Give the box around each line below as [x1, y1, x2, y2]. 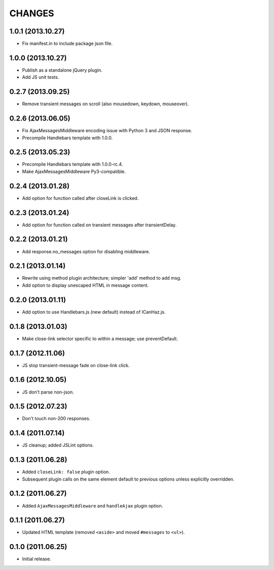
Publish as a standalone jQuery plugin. [22, 67, 102, 73]
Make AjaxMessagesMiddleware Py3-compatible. [22, 168, 126, 174]
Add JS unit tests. [22, 74, 59, 80]
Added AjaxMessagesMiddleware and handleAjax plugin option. [22, 502, 163, 508]
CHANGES [9, 8, 54, 19]
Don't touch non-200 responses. [22, 415, 91, 422]
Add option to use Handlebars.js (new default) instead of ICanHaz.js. [22, 309, 166, 315]
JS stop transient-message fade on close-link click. [22, 362, 130, 368]
